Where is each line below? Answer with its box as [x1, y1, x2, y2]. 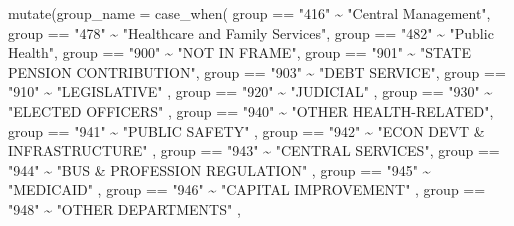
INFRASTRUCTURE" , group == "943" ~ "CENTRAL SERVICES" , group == [8, 140, 500, 161]
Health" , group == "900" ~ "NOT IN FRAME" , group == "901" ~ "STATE [8, 42, 471, 63]
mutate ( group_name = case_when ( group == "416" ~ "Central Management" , [8, 3, 491, 23]
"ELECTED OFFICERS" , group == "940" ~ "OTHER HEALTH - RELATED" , [8, 100, 494, 121]
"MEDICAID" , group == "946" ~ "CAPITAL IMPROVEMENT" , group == [8, 179, 486, 200]
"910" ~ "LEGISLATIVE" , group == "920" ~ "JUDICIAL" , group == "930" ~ [8, 81, 493, 102]
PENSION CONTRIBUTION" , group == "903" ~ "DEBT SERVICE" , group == [8, 61, 506, 82]
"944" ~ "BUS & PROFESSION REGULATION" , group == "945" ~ [8, 159, 431, 180]
